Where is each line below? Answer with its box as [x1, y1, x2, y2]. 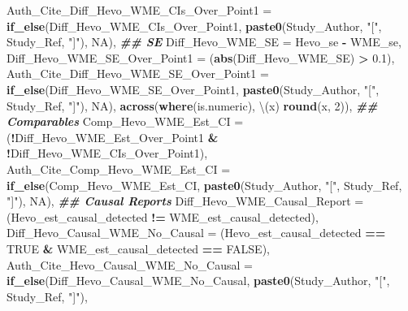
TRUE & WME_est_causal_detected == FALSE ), [7, 240, 270, 257]
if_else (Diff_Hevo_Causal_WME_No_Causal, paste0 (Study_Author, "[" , [7, 272, 390, 289]
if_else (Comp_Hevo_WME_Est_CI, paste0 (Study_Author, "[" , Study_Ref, [7, 176, 402, 193]
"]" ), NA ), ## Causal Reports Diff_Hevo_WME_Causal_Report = [7, 192, 364, 209]
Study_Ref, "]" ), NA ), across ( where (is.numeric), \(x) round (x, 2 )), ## [7, 97, 378, 114]
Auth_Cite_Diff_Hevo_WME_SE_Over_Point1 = [7, 65, 269, 82]
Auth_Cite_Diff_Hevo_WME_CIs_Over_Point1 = [7, 2, 272, 18]
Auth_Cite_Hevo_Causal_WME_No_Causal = [7, 256, 253, 273]
